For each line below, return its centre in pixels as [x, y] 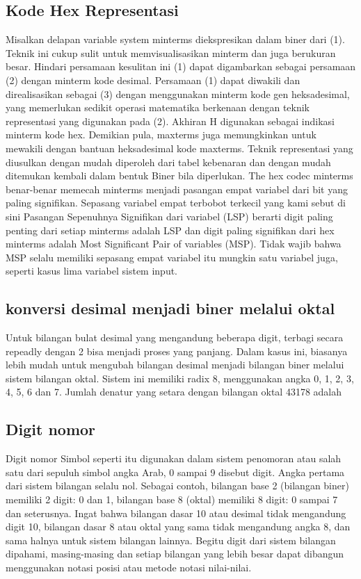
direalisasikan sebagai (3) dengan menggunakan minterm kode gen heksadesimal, [178, 93]
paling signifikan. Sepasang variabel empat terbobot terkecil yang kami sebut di [176, 203]
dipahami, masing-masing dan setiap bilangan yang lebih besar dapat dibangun [175, 554]
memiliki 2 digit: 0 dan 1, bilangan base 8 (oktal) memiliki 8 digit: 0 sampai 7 [172, 499]
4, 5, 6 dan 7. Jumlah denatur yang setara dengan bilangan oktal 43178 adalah [174, 392]
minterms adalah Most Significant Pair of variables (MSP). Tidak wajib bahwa [174, 244]
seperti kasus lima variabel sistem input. [92, 271]
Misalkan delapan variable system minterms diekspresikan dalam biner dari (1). [175, 39]
